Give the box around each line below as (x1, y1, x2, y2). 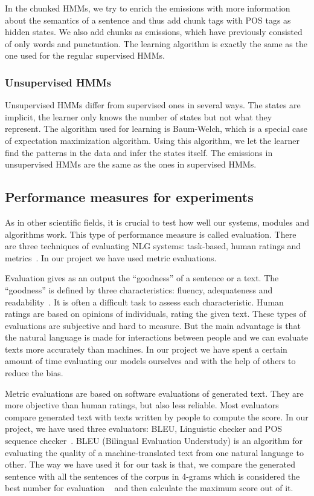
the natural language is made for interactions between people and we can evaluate (5, 331, 308, 344)
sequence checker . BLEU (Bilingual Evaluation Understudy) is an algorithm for (5, 434, 303, 447)
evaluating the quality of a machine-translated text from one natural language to (5, 446, 304, 458)
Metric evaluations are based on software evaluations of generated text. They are (5, 387, 304, 399)
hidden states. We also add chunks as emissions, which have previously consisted (5, 25, 303, 38)
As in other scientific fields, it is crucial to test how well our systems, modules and (5, 215, 309, 228)
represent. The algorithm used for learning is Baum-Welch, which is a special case (5, 122, 307, 135)
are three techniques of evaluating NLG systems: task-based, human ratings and (5, 240, 301, 252)
